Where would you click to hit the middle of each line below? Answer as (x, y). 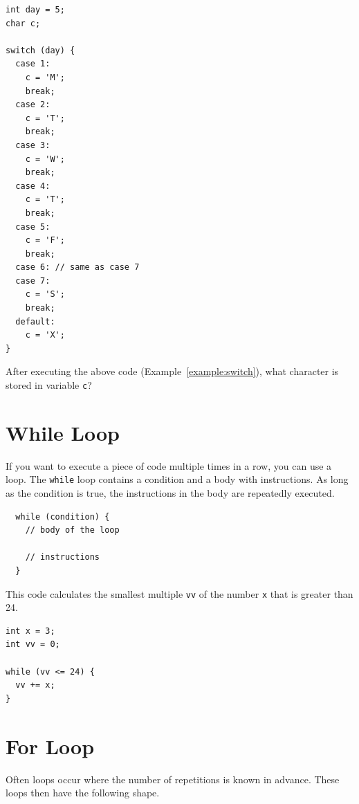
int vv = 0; (33, 645)
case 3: (33, 145)
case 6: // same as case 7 (77, 267)
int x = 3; (30, 631)
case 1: (33, 64)
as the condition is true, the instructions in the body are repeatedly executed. (170, 493)
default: (35, 321)
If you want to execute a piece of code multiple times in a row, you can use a (169, 465)
